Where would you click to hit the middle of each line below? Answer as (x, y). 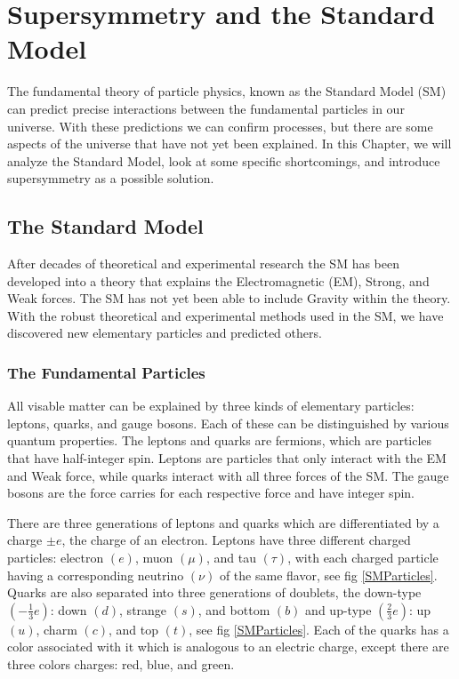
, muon (154, 558)
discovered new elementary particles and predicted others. (165, 333)
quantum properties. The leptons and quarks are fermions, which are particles (220, 440)
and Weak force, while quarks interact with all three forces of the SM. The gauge (228, 475)
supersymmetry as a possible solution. (111, 178)
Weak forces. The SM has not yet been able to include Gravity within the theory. (229, 298)
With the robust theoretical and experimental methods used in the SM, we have (225, 315)
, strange (143, 609)
